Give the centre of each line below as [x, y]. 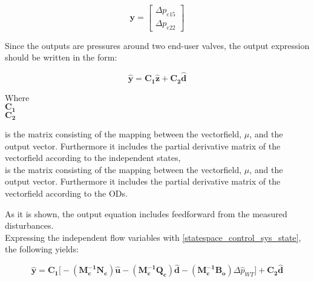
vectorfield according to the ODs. [66, 193]
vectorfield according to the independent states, [93, 158]
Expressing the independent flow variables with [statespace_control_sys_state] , [153, 237]
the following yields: [42, 249]
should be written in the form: [61, 57]
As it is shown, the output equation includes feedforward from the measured [146, 213]
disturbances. [29, 225]
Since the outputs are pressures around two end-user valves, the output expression [157, 45]
